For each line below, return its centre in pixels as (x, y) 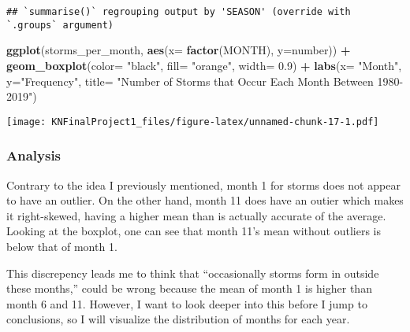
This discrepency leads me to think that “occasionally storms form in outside (193, 273)
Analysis (34, 155)
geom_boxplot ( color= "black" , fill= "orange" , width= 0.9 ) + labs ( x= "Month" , (204, 65)
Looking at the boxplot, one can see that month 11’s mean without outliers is (194, 231)
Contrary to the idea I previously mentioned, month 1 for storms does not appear (203, 184)
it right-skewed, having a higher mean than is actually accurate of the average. (196, 215)
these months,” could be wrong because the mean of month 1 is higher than (189, 288)
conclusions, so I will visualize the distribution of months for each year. (178, 319)
